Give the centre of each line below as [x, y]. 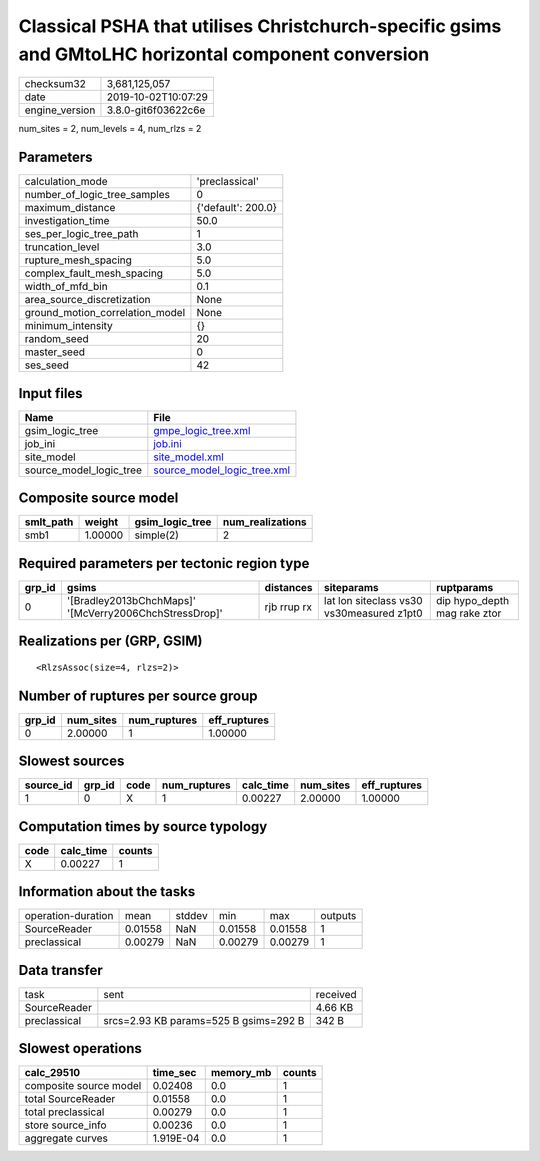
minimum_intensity [69, 326]
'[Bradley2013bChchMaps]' [131, 600]
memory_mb [241, 1073]
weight [101, 522]
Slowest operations [80, 1048]
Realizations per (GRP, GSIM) [110, 641]
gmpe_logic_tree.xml [202, 430]
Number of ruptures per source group [138, 695]
